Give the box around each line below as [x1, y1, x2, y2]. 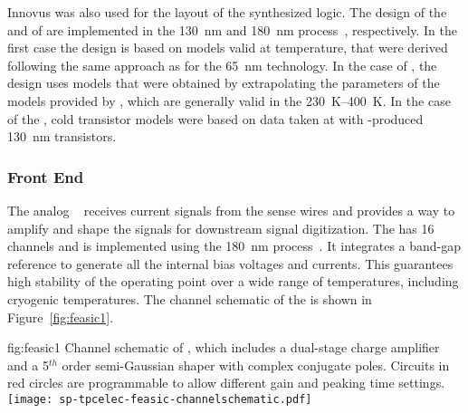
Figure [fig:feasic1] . [7, 307, 114, 326]
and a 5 [7, 355, 49, 374]
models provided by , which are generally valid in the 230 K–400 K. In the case [7, 91, 451, 110]
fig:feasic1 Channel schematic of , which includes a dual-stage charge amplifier [7, 338, 440, 357]
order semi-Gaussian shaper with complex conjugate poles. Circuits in [62, 355, 450, 374]
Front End [7, 165, 84, 187]
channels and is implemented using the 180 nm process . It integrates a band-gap [7, 236, 462, 255]
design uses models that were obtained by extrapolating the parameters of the [7, 73, 440, 92]
